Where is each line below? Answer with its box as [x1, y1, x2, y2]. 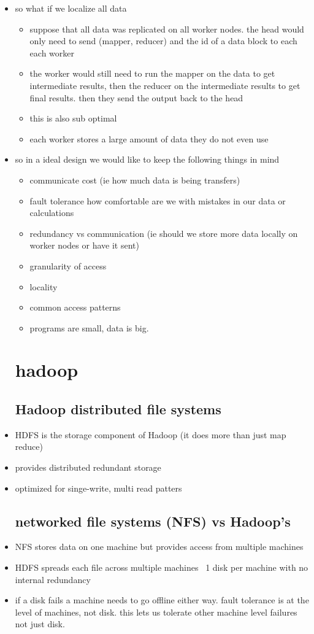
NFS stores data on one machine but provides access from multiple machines [15, 540, 304, 553]
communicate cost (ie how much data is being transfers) [29, 173, 240, 186]
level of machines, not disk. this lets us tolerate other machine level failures [15, 605, 297, 618]
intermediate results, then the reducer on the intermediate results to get [29, 79, 301, 91]
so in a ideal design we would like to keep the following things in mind [15, 153, 280, 166]
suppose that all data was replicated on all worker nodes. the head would [29, 22, 304, 35]
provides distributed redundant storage [15, 461, 161, 474]
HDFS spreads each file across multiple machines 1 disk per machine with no [15, 561, 308, 574]
